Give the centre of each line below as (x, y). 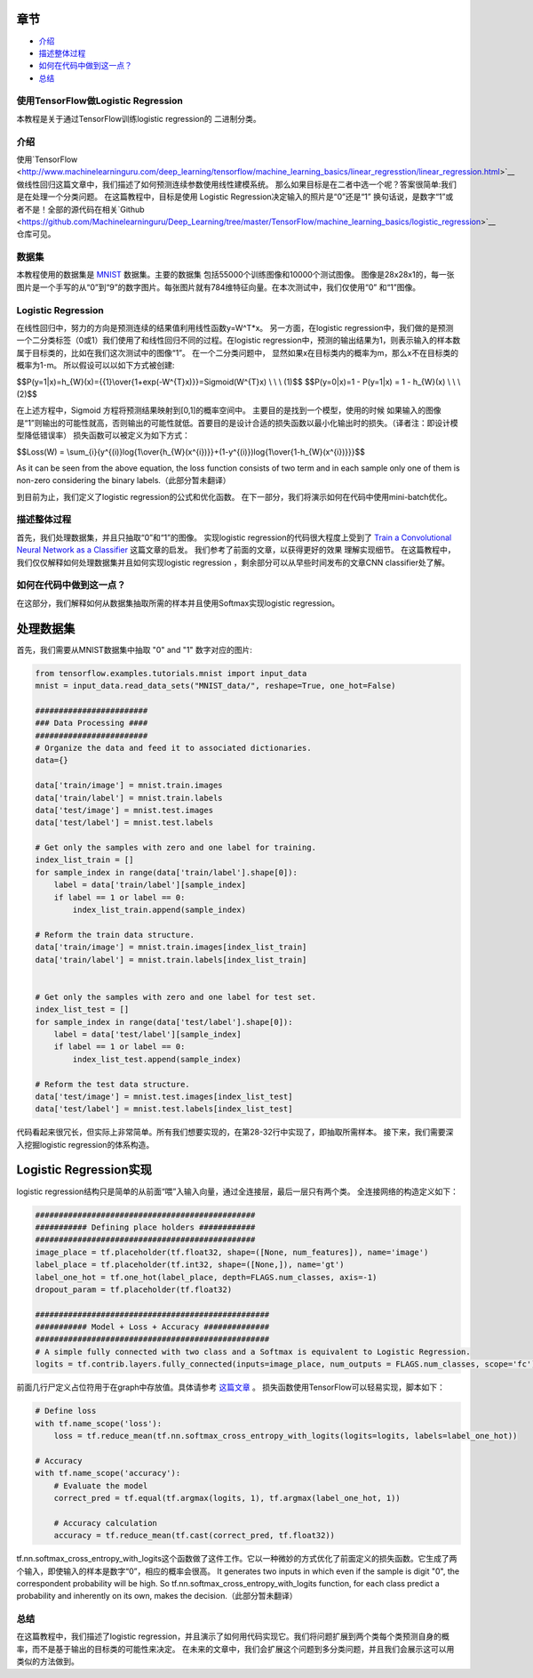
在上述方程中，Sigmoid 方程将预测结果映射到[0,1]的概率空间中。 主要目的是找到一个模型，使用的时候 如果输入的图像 (229, 410)
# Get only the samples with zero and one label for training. (176, 848)
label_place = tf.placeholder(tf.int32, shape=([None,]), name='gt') (190, 1265)
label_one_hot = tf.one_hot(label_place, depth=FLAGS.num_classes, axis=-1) (206, 1277)
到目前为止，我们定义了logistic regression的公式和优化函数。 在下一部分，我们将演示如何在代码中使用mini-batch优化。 (234, 496)
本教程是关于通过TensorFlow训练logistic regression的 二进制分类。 (139, 118)
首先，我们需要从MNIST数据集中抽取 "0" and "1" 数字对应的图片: (135, 649)
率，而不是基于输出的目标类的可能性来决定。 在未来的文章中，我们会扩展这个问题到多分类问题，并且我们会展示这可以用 (235, 1649)
